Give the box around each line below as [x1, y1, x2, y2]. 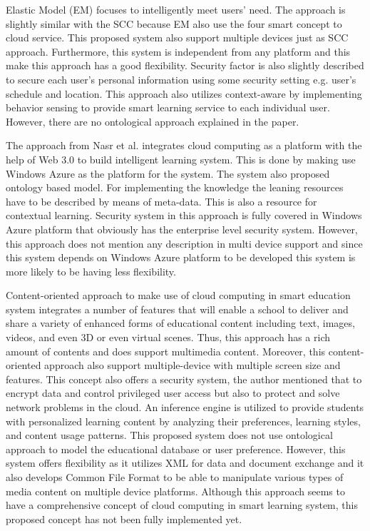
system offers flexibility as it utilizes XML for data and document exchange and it [6, 455, 364, 470]
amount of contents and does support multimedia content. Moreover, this [6, 343, 326, 358]
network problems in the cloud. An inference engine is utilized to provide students [6, 400, 364, 415]
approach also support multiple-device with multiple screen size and [44, 358, 341, 373]
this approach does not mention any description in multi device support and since [6, 236, 363, 251]
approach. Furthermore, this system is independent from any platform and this [6, 44, 351, 59]
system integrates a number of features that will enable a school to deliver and [6, 301, 349, 316]
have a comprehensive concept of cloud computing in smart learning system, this [6, 497, 358, 512]
